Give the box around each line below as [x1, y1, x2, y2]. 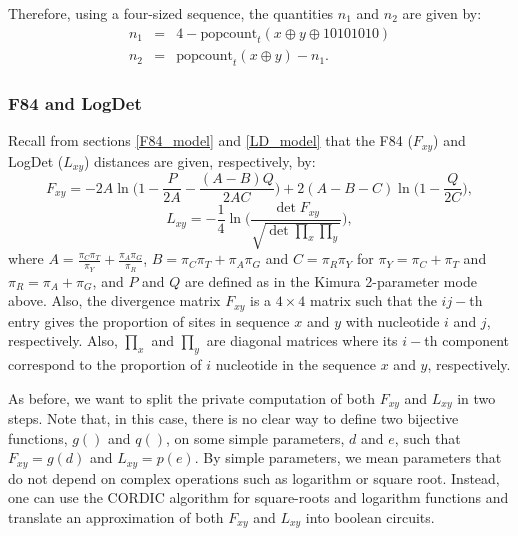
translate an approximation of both [8, 506, 224, 527]
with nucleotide [345, 310, 440, 331]
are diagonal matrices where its [206, 330, 398, 351]
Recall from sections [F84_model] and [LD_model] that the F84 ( [8, 130, 413, 151]
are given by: [402, 3, 482, 23]
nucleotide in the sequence [215, 353, 377, 374]
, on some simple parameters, [166, 427, 345, 448]
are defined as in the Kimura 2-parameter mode [185, 270, 477, 291]
